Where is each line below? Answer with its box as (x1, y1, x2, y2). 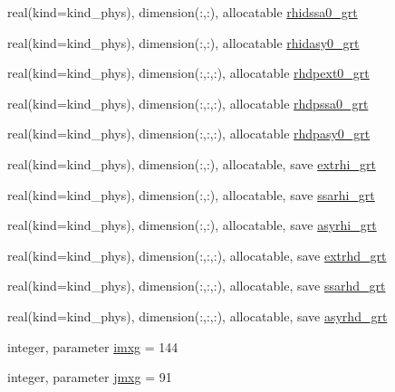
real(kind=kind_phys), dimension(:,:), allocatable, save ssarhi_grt (7, 185, 375, 204)
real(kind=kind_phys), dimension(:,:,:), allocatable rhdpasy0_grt (7, 124, 371, 143)
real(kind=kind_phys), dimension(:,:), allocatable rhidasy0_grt (7, 33, 360, 52)
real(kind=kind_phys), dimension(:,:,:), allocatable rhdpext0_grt (7, 63, 370, 82)
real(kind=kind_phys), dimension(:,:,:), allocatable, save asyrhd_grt (7, 306, 388, 325)
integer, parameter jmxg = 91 (7, 368, 172, 387)
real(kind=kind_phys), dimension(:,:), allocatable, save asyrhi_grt (7, 215, 377, 234)
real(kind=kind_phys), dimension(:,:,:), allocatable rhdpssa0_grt (7, 93, 369, 112)
